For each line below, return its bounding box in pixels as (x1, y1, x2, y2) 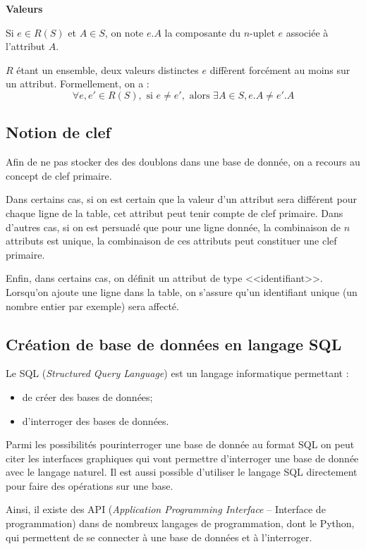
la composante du (164, 25, 240, 39)
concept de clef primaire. (6, 168, 112, 183)
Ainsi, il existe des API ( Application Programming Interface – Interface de (6, 502, 326, 517)
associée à (286, 25, 329, 39)
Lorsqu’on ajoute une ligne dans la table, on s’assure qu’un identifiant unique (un (6, 284, 358, 299)
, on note (104, 25, 144, 39)
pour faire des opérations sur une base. (6, 478, 173, 493)
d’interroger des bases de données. (22, 413, 169, 428)
